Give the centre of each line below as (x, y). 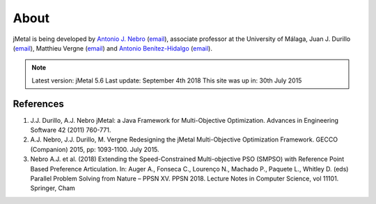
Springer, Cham (53, 188)
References (38, 104)
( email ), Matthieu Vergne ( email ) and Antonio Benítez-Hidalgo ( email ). (112, 48)
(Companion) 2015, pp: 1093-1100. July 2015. (95, 149)
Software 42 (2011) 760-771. (71, 130)
